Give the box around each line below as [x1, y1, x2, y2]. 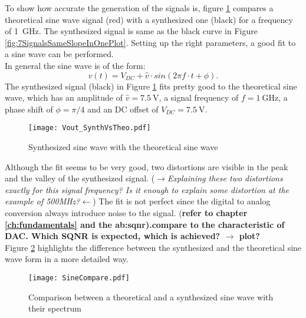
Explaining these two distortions [167, 172, 283, 184]
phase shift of [5, 102, 53, 115]
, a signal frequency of [159, 91, 239, 104]
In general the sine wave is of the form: [5, 59, 146, 71]
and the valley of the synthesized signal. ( [5, 172, 155, 184]
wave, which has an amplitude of [5, 91, 123, 104]
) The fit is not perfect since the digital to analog [93, 195, 271, 207]
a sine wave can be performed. [5, 48, 114, 60]
